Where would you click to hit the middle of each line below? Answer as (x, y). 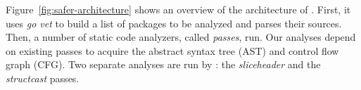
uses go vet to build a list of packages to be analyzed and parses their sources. (174, 23)
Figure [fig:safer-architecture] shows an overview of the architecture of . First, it (178, 9)
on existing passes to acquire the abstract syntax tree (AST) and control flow (172, 50)
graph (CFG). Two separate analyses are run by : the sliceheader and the (163, 64)
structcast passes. (43, 78)
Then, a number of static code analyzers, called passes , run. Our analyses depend (181, 37)
